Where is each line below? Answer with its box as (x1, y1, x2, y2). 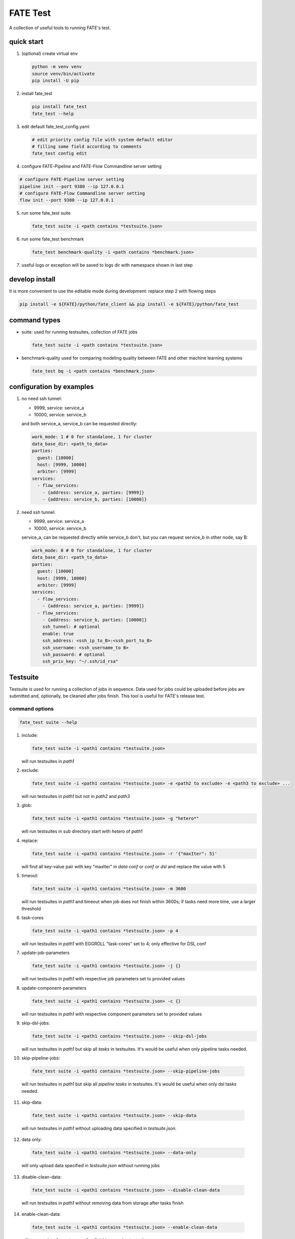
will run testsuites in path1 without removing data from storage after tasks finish (21, 1200, 184, 1206)
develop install (9, 275, 55, 283)
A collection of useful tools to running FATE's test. (9, 25, 111, 31)
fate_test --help (32, 111, 74, 116)
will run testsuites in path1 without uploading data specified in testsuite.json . (21, 1126, 177, 1131)
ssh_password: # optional (42, 652, 105, 657)
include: (21, 732, 38, 738)
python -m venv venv (32, 64, 82, 69)
